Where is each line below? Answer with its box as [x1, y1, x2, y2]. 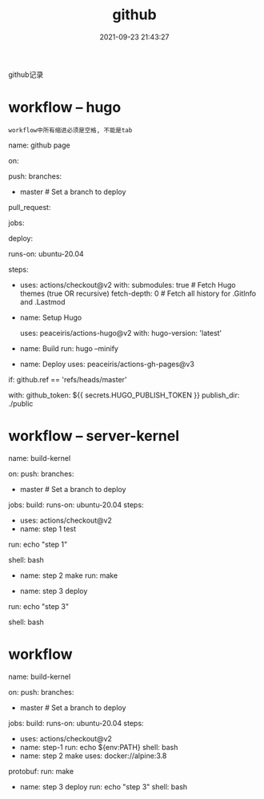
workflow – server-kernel [8, 427, 180, 446]
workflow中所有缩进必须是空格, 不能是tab [8, 126, 133, 134]
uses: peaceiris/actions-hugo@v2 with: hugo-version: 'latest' [19, 328, 222, 337]
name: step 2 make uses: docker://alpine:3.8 [19, 751, 167, 761]
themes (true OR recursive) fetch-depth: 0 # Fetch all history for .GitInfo [19, 289, 257, 298]
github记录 [8, 70, 44, 79]
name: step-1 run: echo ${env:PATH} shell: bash [19, 742, 178, 752]
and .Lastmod [19, 297, 66, 306]
